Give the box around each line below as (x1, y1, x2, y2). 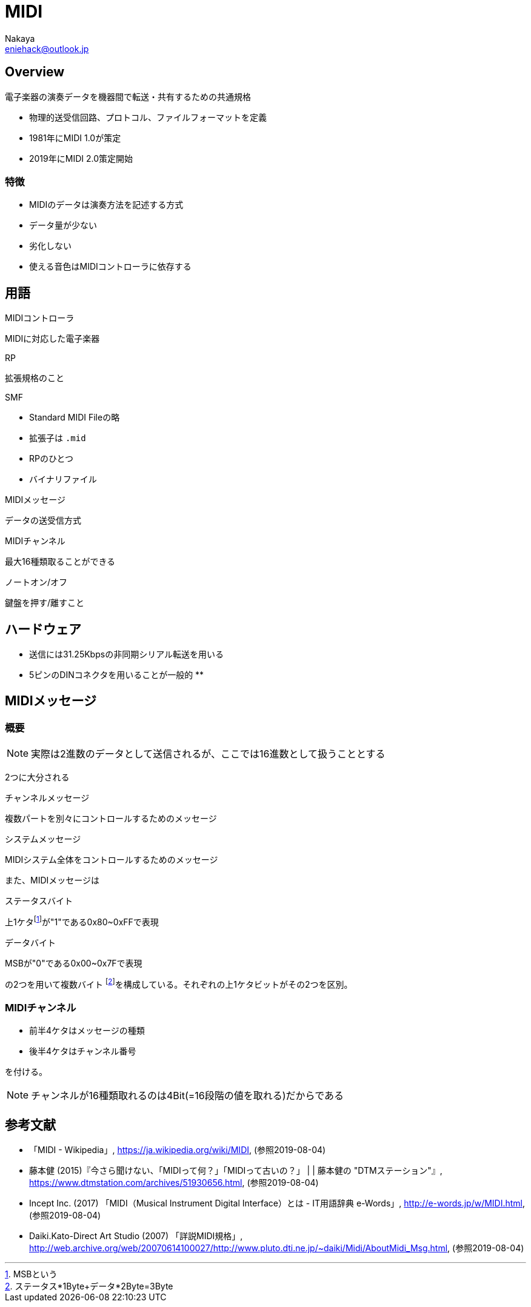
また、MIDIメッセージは (5, 875, 99, 886)
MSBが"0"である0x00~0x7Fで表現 (5, 957, 142, 968)
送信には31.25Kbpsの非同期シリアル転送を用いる (29, 649, 224, 660)
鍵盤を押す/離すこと (5, 597, 85, 608)
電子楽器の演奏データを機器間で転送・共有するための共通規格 (5, 91, 251, 102)
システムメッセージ (5, 834, 81, 845)
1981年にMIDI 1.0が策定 (29, 132, 121, 143)
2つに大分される (5, 772, 70, 783)
